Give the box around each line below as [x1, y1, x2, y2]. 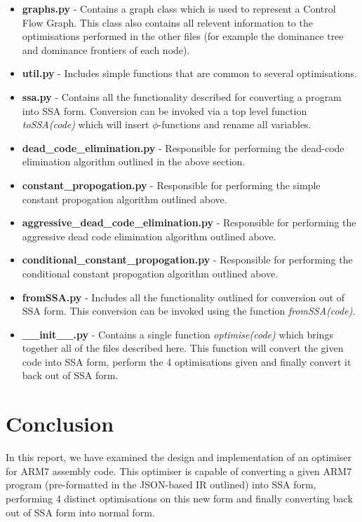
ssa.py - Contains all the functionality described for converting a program [22, 89, 342, 104]
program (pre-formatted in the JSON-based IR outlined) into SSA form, [6, 477, 316, 492]
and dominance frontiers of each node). [22, 42, 190, 57]
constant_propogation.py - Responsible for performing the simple [22, 177, 321, 192]
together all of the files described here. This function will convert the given [22, 341, 344, 355]
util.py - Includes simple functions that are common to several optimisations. [22, 66, 357, 81]
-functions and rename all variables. [158, 117, 311, 132]
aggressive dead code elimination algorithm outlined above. [22, 228, 276, 243]
